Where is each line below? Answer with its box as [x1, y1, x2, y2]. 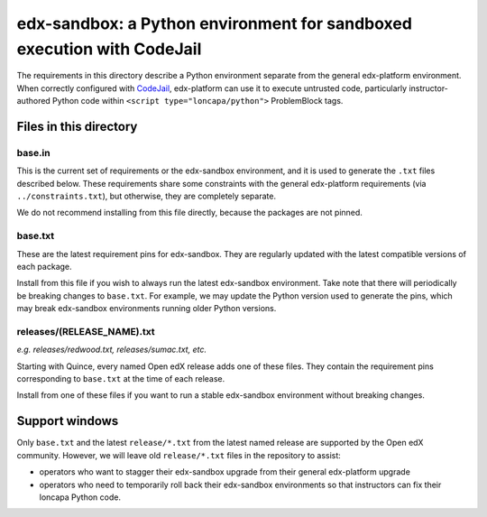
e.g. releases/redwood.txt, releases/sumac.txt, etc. [16, 344, 207, 355]
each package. [16, 261, 72, 272]
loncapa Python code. [39, 492, 122, 503]
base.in [16, 146, 51, 159]
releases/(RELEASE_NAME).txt [16, 325, 155, 337]
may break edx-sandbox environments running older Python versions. [16, 303, 277, 314]
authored [16, 96, 51, 106]
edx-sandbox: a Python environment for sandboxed [16, 14, 412, 33]
